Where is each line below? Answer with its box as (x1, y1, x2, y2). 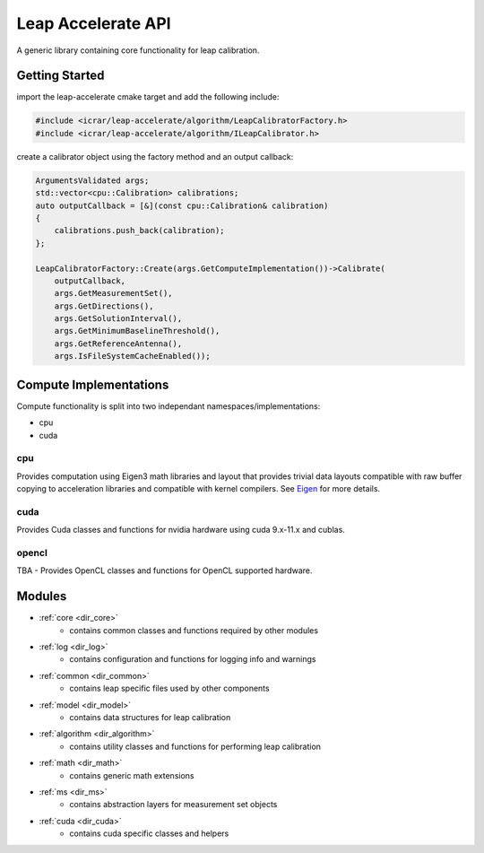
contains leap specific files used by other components (69, 683, 270, 694)
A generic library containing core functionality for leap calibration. (16, 45, 260, 56)
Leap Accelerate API (16, 13, 171, 33)
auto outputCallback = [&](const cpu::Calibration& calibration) (35, 200, 329, 211)
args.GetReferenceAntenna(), (54, 338, 183, 349)
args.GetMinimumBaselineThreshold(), (54, 326, 220, 336)
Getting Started (16, 68, 105, 83)
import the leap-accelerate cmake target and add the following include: (16, 91, 280, 102)
